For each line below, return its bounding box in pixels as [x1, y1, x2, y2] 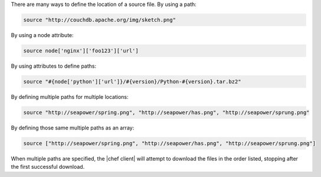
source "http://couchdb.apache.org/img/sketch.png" [23, 16, 176, 23]
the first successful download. [11, 163, 85, 171]
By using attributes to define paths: [11, 62, 97, 69]
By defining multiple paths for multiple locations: [11, 93, 129, 100]
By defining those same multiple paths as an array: [11, 124, 135, 131]
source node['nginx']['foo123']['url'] [23, 47, 139, 54]
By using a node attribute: [11, 31, 74, 38]
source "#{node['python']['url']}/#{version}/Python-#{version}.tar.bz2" [23, 78, 241, 85]
